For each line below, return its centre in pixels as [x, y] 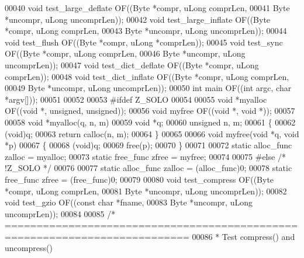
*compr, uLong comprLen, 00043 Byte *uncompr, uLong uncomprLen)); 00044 [146, 31]
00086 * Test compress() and [243, 236]
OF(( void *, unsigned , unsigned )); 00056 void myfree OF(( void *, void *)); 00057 [150, 111]
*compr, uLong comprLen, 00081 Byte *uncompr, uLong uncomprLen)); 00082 [146, 191]
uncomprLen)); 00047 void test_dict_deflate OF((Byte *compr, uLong [132, 64]
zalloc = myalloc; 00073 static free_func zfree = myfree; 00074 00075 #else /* [145, 156]
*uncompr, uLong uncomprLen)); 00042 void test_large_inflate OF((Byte [138, 19]
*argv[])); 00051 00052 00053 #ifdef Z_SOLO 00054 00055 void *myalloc [136, 99]
